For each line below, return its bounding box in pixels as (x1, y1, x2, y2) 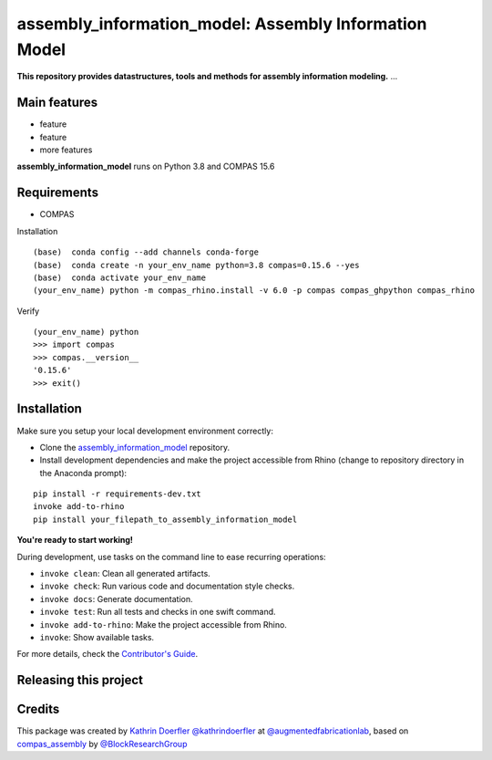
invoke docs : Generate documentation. (39, 593, 193, 604)
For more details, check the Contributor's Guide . (16, 649, 199, 660)
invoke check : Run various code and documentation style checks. (39, 580, 295, 592)
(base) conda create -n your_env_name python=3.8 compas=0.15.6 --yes (33, 260, 360, 270)
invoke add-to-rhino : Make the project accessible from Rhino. (39, 619, 287, 630)
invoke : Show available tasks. (39, 632, 155, 642)
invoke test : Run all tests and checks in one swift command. (39, 607, 277, 618)
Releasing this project (16, 672, 144, 688)
